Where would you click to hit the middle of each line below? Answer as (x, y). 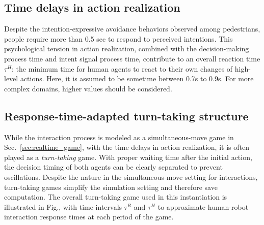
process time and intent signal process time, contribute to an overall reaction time (132, 58)
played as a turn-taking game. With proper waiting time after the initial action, (128, 157)
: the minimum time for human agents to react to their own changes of (122, 68)
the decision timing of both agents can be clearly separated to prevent (113, 167)
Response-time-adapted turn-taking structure (126, 116)
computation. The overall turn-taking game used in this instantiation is (116, 197)
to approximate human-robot (203, 206)
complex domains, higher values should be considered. (88, 88)
